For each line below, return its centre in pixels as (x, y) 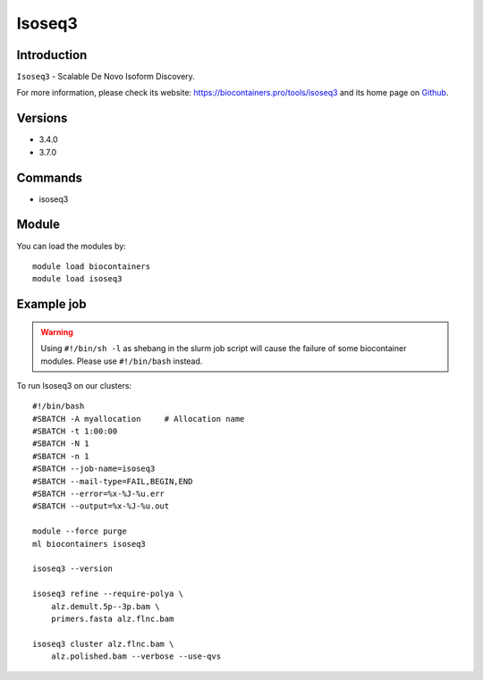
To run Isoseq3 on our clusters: (74, 385)
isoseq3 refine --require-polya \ (108, 594)
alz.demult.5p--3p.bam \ (105, 606)
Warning (57, 332)
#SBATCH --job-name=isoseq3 (94, 469)
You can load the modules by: (72, 246)
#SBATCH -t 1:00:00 (75, 432)
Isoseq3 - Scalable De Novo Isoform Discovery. (106, 77)
